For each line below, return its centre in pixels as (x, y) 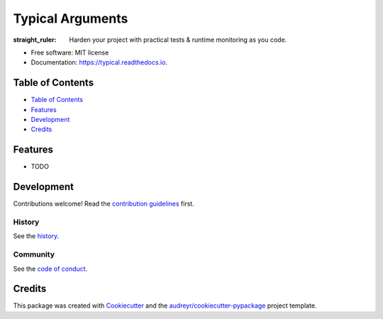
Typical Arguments (71, 18)
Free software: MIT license (70, 52)
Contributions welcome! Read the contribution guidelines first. (104, 204)
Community (34, 254)
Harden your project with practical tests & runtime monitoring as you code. (178, 40)
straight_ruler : (35, 40)
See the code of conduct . (50, 269)
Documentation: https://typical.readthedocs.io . (99, 62)
